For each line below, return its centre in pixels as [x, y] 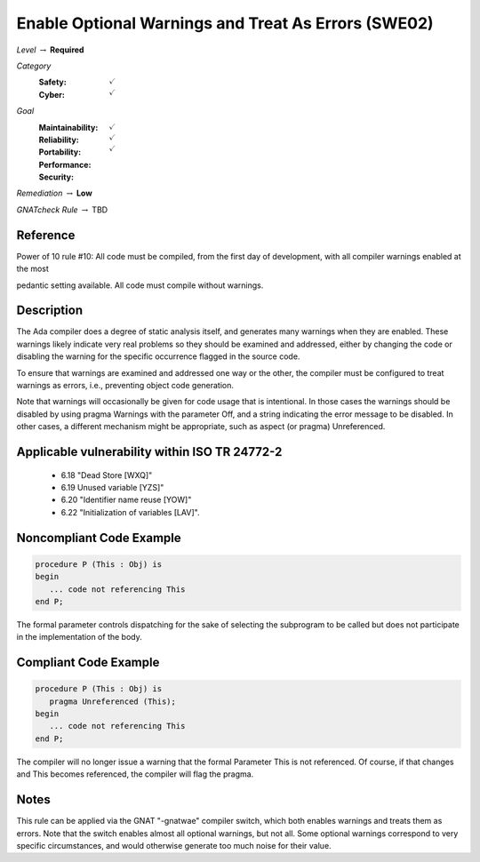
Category [34, 66]
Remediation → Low [54, 193]
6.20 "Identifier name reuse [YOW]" [126, 500]
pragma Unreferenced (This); [113, 701]
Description [50, 311]
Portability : [60, 152]
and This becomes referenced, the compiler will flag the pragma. [135, 774]
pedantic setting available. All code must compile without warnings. [140, 285]
